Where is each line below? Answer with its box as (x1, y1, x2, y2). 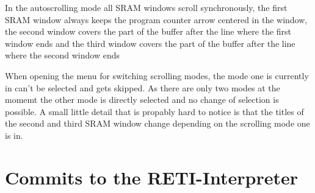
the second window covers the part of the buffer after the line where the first (5, 25, 292, 38)
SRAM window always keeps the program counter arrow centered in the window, (5, 13, 308, 26)
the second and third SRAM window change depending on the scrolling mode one (5, 117, 310, 130)
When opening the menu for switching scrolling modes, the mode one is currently (5, 69, 309, 82)
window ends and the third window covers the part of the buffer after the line (5, 37, 295, 49)
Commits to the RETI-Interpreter (5, 164, 299, 189)
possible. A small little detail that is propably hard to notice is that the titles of (5, 105, 304, 118)
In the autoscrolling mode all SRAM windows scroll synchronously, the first (5, 1, 288, 13)
